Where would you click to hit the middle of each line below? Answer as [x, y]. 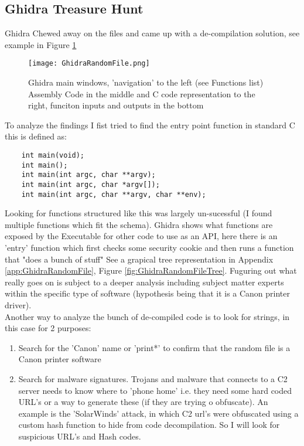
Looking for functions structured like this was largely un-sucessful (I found [139, 213]
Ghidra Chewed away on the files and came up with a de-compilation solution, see [152, 33]
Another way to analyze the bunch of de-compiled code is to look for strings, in [147, 316]
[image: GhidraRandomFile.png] [89, 64]
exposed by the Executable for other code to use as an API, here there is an [141, 236]
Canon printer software [60, 359]
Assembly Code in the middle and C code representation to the [142, 93]
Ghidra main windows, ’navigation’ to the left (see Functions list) [146, 82]
